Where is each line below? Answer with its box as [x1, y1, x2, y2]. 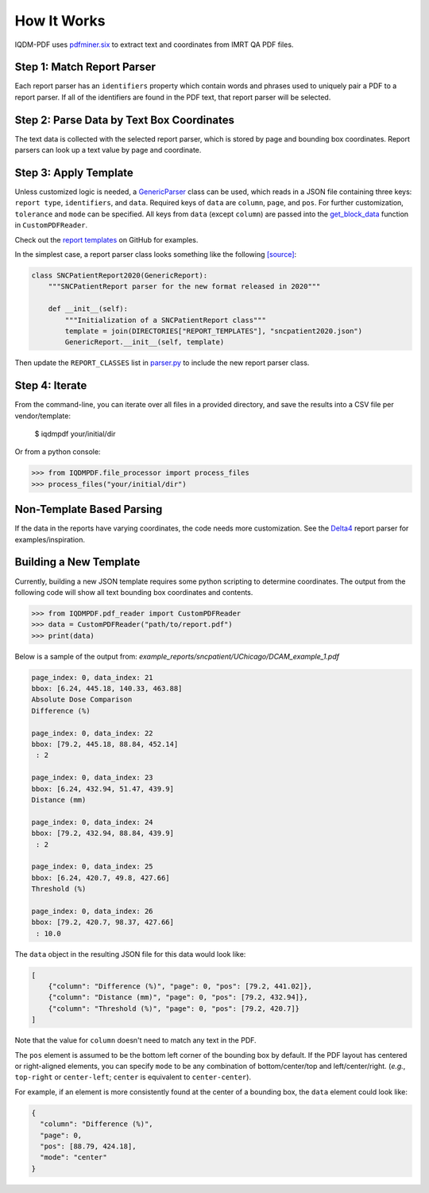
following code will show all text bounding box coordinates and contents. [14, 587, 253, 596]
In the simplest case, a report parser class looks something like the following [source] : [14, 250, 297, 258]
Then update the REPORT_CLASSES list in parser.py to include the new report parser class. [14, 358, 310, 367]
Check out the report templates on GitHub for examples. [14, 235, 199, 244]
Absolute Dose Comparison [31, 695, 133, 704]
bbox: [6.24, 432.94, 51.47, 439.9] [31, 784, 175, 793]
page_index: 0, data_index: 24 [31, 818, 154, 826]
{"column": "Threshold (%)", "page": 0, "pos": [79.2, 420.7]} [48, 1004, 300, 1013]
